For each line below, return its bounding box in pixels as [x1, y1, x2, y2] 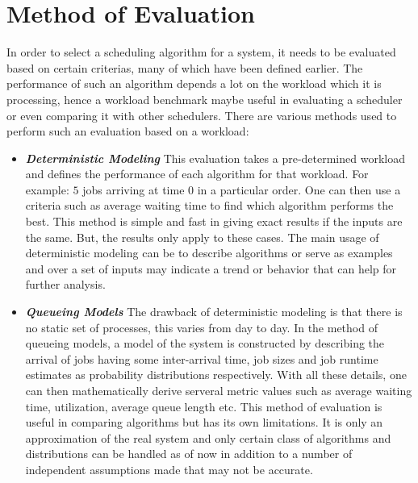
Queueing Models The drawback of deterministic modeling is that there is [25, 303, 403, 320]
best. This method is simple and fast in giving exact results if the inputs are [25, 213, 403, 230]
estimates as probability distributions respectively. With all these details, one [25, 366, 407, 383]
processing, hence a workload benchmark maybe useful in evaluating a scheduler [6, 90, 403, 107]
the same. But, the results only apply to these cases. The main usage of [25, 228, 379, 245]
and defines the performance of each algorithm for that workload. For [25, 165, 369, 182]
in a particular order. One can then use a [197, 181, 401, 198]
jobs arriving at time [82, 181, 185, 198]
